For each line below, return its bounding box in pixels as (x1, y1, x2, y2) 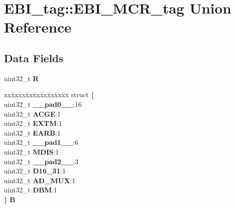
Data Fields (4, 50, 64, 65)
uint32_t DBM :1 (4, 185, 58, 195)
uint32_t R (4, 73, 39, 83)
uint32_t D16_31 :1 (4, 166, 66, 176)
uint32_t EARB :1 (4, 127, 61, 138)
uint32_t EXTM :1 (4, 118, 62, 128)
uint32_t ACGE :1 (4, 108, 61, 119)
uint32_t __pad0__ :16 (4, 99, 82, 109)
